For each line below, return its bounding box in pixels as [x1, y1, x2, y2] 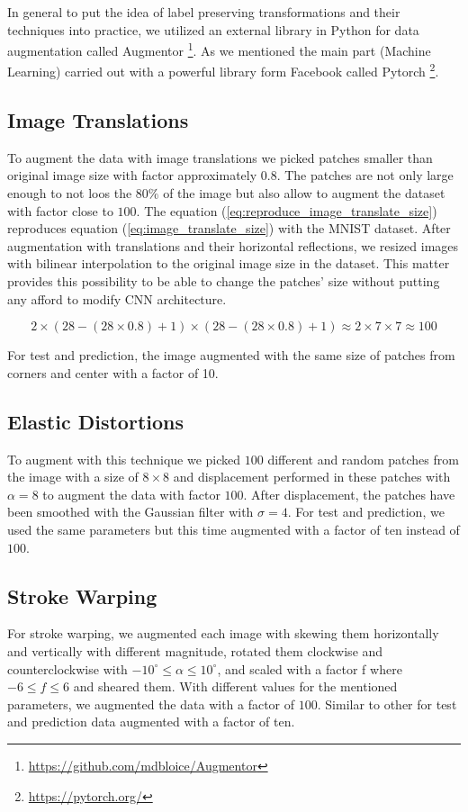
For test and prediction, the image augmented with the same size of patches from [7, 346, 455, 365]
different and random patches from [267, 449, 459, 468]
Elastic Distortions [7, 407, 184, 435]
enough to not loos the [7, 184, 132, 203]
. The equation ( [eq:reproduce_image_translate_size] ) [136, 201, 437, 220]
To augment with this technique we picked [7, 449, 241, 468]
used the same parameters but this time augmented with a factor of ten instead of [7, 520, 460, 538]
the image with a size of [7, 467, 139, 486]
